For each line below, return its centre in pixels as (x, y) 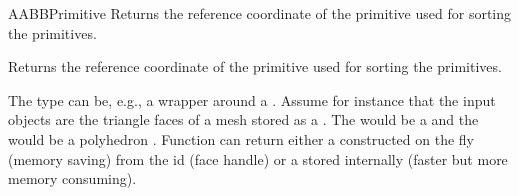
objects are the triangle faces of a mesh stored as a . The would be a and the (243, 119)
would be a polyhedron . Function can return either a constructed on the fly (241, 138)
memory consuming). (72, 178)
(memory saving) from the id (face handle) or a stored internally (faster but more (258, 158)
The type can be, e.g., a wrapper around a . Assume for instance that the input (252, 99)
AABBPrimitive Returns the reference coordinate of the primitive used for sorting (260, 13)
